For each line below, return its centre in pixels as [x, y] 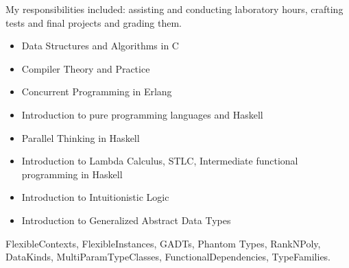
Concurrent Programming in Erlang [97, 92]
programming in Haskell [72, 174]
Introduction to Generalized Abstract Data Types [126, 220]
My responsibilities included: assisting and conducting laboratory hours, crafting [174, 9]
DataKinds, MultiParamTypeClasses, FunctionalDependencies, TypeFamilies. [168, 257]
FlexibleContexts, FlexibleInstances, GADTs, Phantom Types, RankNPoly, [163, 243]
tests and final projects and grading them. [94, 22]
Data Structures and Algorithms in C [100, 46]
